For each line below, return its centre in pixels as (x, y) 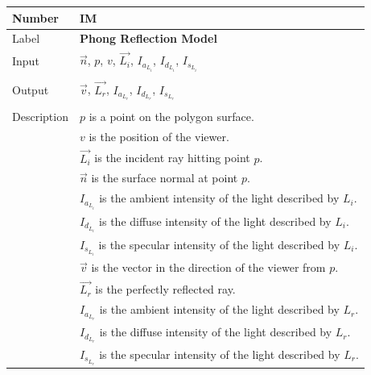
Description (40, 116)
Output (31, 89)
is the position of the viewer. (159, 136)
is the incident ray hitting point (172, 158)
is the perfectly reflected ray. (165, 289)
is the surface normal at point (165, 178)
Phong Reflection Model (148, 38)
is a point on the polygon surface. (171, 116)
